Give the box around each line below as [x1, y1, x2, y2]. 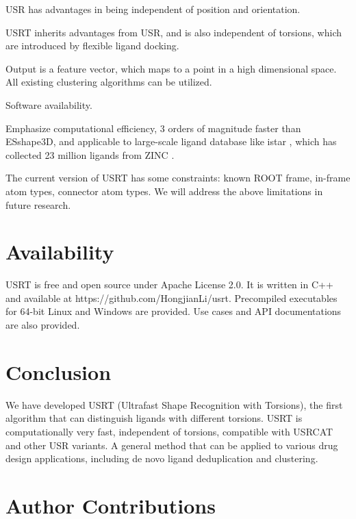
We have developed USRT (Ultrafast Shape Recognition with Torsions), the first [5, 397, 343, 412]
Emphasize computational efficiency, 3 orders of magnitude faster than [5, 121, 301, 135]
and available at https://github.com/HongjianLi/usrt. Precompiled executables [5, 290, 338, 305]
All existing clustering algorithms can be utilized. [5, 75, 212, 89]
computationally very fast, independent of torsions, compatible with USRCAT [5, 424, 333, 438]
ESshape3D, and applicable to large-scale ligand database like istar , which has [5, 134, 337, 149]
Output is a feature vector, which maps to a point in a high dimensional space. [5, 61, 337, 75]
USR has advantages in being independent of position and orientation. [5, 2, 301, 16]
